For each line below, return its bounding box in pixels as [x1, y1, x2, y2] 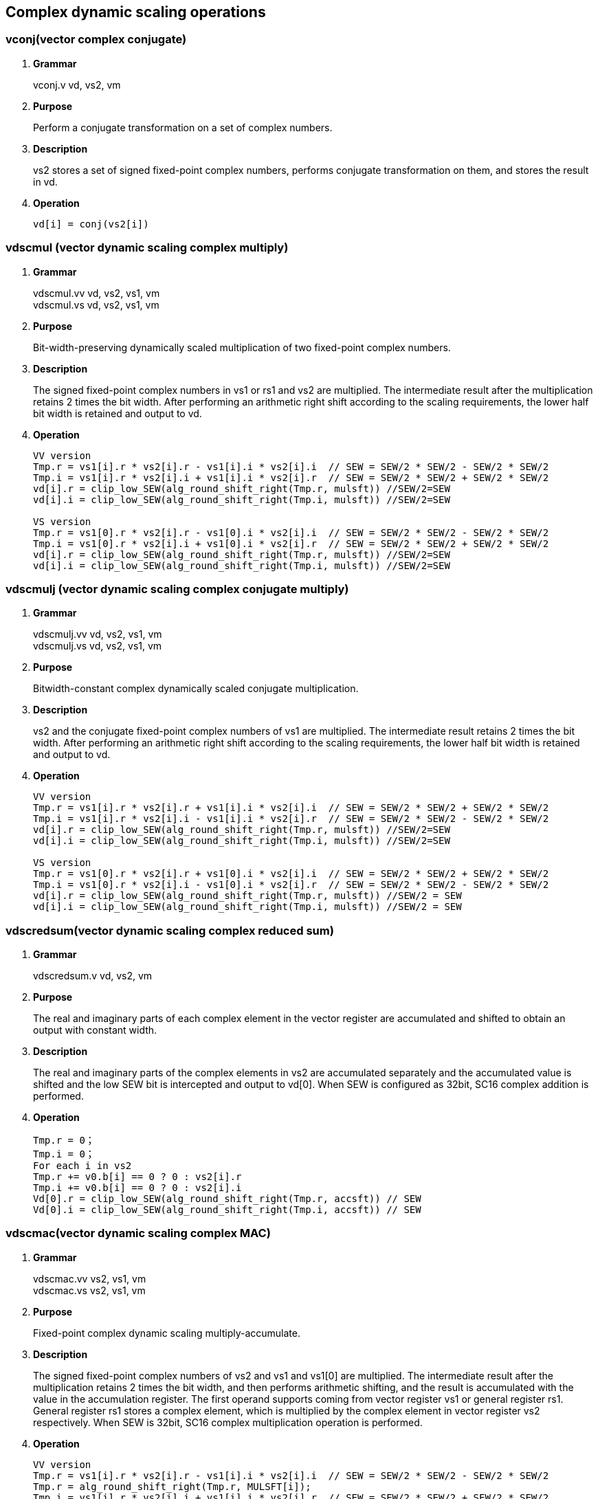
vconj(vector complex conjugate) [5, 32, 187, 47]
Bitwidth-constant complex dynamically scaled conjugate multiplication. [33, 682, 359, 695]
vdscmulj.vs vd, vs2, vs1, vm [33, 640, 162, 652]
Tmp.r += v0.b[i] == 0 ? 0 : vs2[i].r [33, 1171, 242, 1183]
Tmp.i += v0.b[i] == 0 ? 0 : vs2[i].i [33, 1182, 242, 1194]
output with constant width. [33, 1024, 157, 1036]
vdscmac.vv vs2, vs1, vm [33, 1272, 146, 1285]
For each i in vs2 [33, 1160, 132, 1172]
